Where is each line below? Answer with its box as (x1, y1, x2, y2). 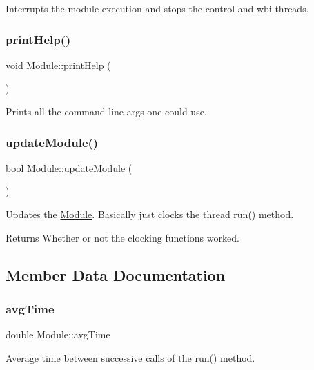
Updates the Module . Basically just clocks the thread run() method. (6, 207, 294, 221)
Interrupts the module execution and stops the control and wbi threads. (6, 1, 309, 15)
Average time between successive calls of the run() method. (6, 350, 255, 364)
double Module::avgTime (6, 327, 110, 342)
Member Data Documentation (6, 264, 226, 285)
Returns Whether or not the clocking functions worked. (6, 230, 239, 244)
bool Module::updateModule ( (6, 160, 133, 175)
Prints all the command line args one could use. (6, 104, 207, 118)
